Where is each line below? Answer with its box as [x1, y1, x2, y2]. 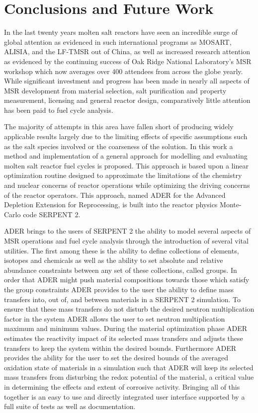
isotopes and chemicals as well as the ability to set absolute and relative [4, 255, 223, 265]
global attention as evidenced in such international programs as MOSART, [4, 36, 232, 47]
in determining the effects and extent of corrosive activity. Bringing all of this [4, 381, 240, 392]
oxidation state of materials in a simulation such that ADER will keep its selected [4, 362, 254, 372]
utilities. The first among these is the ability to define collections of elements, [4, 245, 239, 255]
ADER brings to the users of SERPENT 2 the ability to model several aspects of [4, 226, 251, 236]
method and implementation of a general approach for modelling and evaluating [4, 151, 248, 161]
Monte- [220, 199, 242, 210]
